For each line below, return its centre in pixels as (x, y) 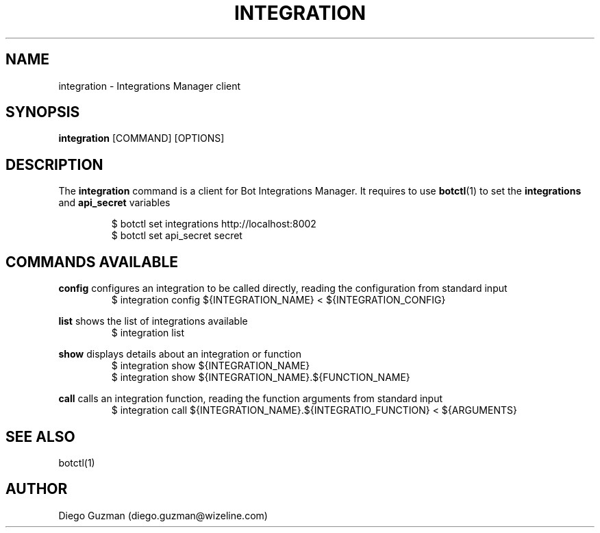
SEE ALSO (40, 436)
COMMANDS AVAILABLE (92, 262)
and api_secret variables (114, 203)
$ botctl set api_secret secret (177, 236)
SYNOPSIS (43, 112)
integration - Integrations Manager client (150, 86)
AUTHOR (37, 489)
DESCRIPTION (54, 164)
